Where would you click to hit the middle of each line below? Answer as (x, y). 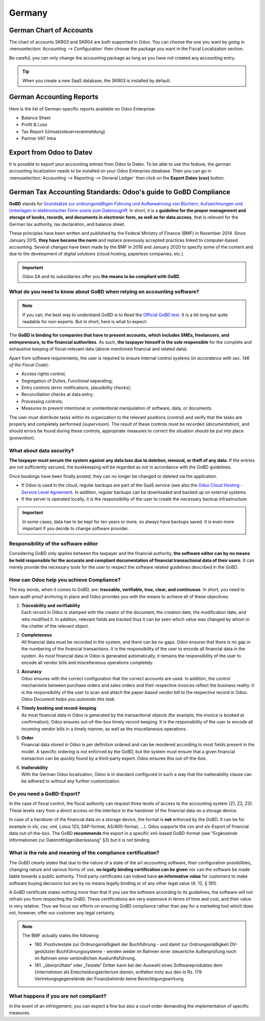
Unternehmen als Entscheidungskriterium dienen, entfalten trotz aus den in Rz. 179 (118, 972)
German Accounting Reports (54, 97)
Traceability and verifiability (51, 605)
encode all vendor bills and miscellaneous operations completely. (87, 662)
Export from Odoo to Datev (51, 152)
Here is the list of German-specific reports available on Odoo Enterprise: (82, 109)
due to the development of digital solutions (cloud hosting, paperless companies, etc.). (97, 254)
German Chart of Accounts (51, 30)
